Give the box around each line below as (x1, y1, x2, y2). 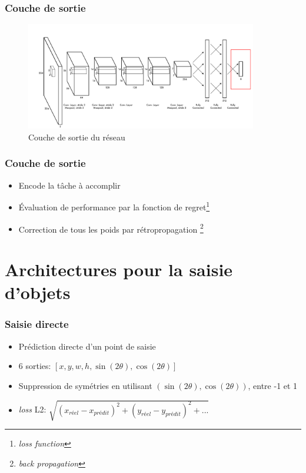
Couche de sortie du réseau (28, 130, 125, 143)
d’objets (5, 280, 71, 304)
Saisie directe (5, 317, 69, 331)
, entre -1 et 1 (248, 379, 298, 391)
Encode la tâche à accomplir (18, 179, 121, 191)
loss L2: (18, 403, 46, 415)
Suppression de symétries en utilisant (18, 379, 152, 391)
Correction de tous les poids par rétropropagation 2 (18, 221, 204, 235)
